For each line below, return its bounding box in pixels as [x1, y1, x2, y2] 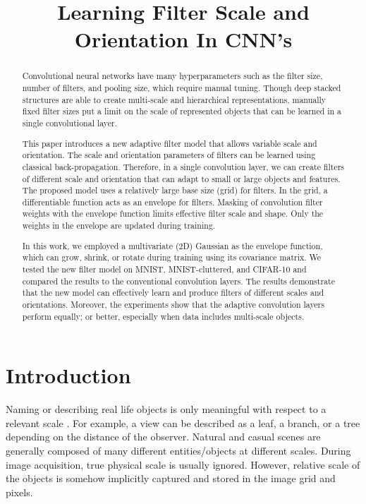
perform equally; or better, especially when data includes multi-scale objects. [22, 310, 305, 322]
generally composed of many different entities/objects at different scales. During [6, 443, 351, 457]
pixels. [6, 484, 33, 499]
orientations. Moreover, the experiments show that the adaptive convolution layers [22, 298, 324, 310]
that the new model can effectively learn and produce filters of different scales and [22, 287, 324, 299]
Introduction [6, 361, 131, 390]
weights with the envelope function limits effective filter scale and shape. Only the [22, 208, 324, 220]
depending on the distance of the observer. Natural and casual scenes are [6, 429, 321, 444]
